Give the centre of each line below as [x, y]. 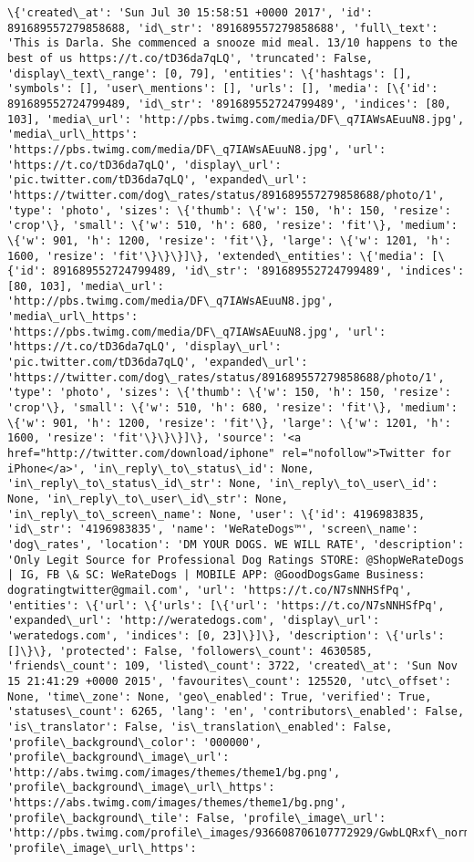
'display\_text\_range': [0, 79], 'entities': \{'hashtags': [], [210, 73]
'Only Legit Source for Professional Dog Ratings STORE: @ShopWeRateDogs [236, 560]
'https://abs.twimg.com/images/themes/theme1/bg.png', [177, 803]
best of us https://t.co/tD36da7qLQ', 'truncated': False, [190, 58]
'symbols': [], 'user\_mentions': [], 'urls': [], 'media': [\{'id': [223, 89]
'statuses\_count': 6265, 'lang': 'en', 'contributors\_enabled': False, [236, 712]
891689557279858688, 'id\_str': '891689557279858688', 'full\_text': [223, 28]
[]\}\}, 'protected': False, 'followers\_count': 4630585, [190, 651]
